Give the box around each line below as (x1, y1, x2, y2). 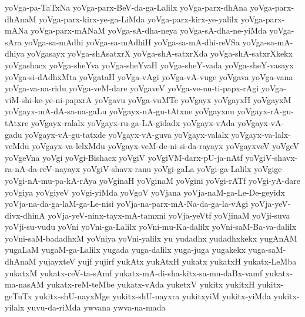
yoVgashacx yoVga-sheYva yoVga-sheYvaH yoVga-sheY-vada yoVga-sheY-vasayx (5, 58, 294, 71)
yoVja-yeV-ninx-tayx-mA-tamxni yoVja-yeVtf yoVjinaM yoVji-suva (48, 209, 290, 221)
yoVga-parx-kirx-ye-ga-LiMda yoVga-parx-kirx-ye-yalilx (39, 12, 239, 25)
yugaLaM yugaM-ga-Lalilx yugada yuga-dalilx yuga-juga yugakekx (5, 243, 246, 256)
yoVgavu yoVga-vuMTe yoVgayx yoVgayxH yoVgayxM (94, 93, 291, 105)
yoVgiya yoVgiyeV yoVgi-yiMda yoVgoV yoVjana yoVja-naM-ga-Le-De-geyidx (5, 186, 285, 198)
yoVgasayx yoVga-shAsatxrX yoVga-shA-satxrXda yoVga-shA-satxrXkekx (27, 47, 293, 60)
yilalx (5, 301, 25, 313)
